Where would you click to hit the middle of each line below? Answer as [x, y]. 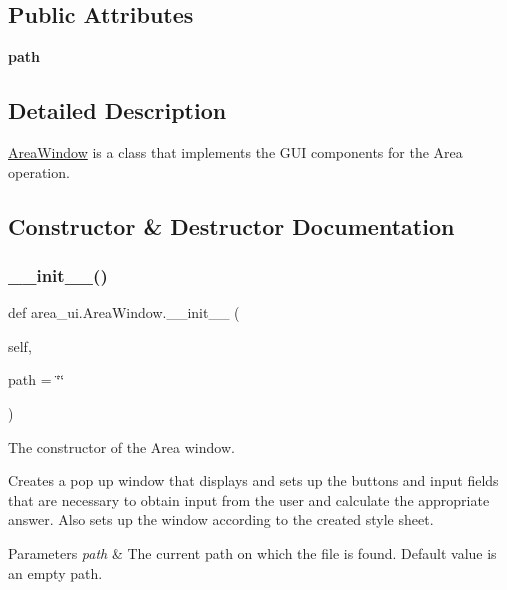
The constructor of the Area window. [121, 446]
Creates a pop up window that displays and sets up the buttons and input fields [253, 480]
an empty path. [55, 572]
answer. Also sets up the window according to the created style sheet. [221, 519]
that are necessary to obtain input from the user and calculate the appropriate [249, 499]
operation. [39, 171]
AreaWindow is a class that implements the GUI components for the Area [235, 152]
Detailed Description [117, 110]
